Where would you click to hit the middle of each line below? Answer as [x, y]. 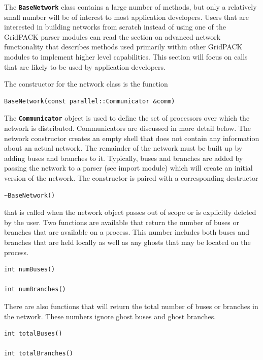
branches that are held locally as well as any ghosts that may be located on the [127, 242]
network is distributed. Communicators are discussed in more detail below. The [127, 128]
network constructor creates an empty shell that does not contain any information [132, 138]
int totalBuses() [33, 334]
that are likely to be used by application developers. [85, 66]
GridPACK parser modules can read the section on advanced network [112, 36]
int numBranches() [35, 289]
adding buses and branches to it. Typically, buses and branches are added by [124, 158]
